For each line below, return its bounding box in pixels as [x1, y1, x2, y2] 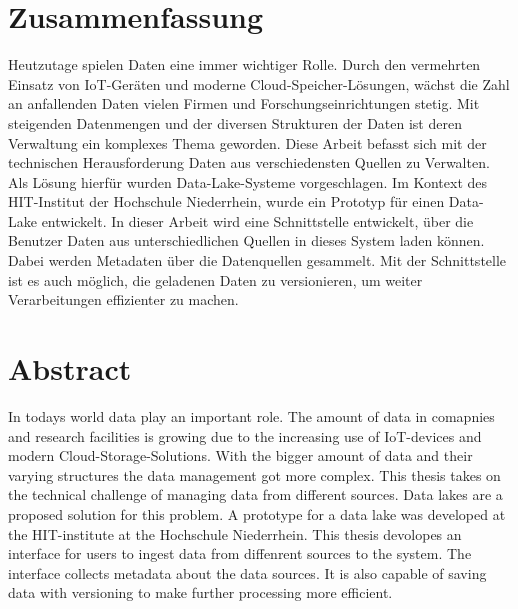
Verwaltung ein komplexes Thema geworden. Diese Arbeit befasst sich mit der [8, 132, 487, 153]
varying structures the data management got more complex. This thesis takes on [8, 464, 501, 485]
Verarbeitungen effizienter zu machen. [8, 289, 239, 310]
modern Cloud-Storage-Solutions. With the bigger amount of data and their [8, 445, 473, 466]
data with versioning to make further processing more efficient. [8, 582, 393, 603]
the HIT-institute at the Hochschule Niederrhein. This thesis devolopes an [8, 523, 462, 544]
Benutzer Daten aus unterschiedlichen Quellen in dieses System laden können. [8, 230, 485, 251]
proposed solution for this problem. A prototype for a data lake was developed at [8, 503, 506, 524]
